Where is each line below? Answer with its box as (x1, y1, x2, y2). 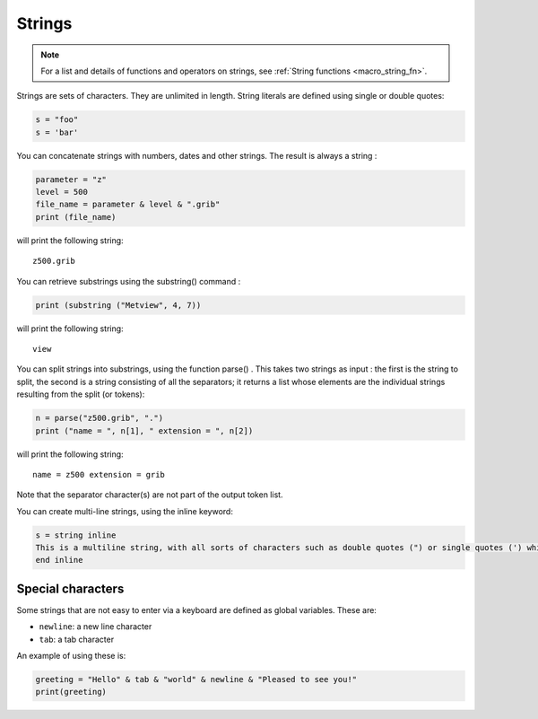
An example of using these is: (16, 651, 126, 662)
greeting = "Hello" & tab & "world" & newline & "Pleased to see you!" (35, 674, 358, 685)
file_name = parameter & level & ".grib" (35, 199, 221, 210)
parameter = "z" (35, 174, 108, 184)
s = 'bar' (35, 127, 79, 137)
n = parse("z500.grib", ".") (35, 413, 164, 424)
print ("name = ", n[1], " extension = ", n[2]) (35, 425, 254, 435)
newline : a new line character (39, 621, 152, 632)
